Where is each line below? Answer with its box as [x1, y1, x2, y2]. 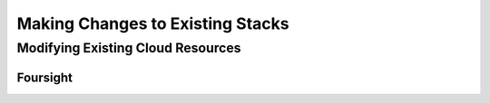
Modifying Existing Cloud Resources [16, 40, 241, 56]
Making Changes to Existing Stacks [16, 14, 289, 33]
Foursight [16, 70, 73, 85]
